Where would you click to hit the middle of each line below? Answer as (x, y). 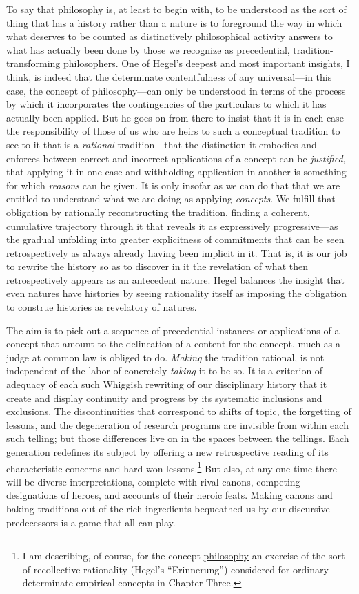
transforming (33, 63)
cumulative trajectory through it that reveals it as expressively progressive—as (172, 226)
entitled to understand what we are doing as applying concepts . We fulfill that (171, 199)
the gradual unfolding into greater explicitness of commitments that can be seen (175, 239)
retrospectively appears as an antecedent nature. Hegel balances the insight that (175, 279)
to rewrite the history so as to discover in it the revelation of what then (157, 266)
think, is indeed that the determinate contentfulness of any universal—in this (169, 76)
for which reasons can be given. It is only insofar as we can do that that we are (173, 185)
